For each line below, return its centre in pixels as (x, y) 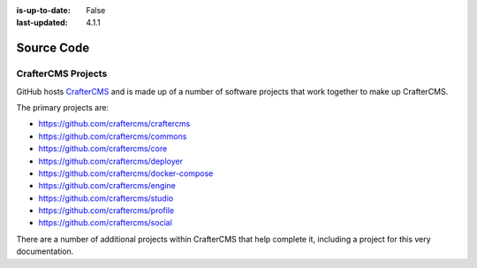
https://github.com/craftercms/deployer (110, 161)
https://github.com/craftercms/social (105, 223)
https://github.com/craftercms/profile (106, 211)
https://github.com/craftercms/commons (113, 136)
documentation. (45, 251)
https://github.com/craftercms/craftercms (114, 124)
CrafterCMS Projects (62, 73)
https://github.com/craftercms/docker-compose (126, 173)
